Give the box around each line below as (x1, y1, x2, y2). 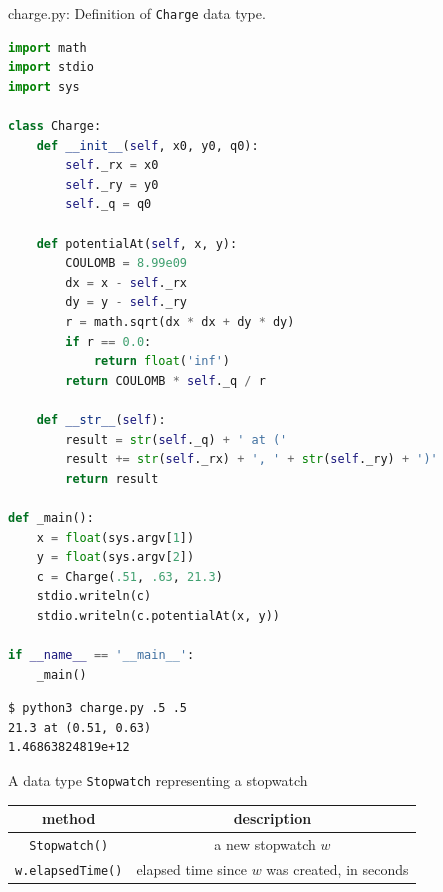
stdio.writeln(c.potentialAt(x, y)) (36, 608, 281, 623)
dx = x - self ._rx (65, 275, 188, 290)
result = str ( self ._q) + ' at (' (65, 432, 288, 447)
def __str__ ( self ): (36, 412, 166, 427)
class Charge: (8, 119, 102, 134)
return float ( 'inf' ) (93, 354, 230, 369)
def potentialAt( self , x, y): (36, 236, 238, 251)
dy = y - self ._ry (65, 295, 188, 310)
